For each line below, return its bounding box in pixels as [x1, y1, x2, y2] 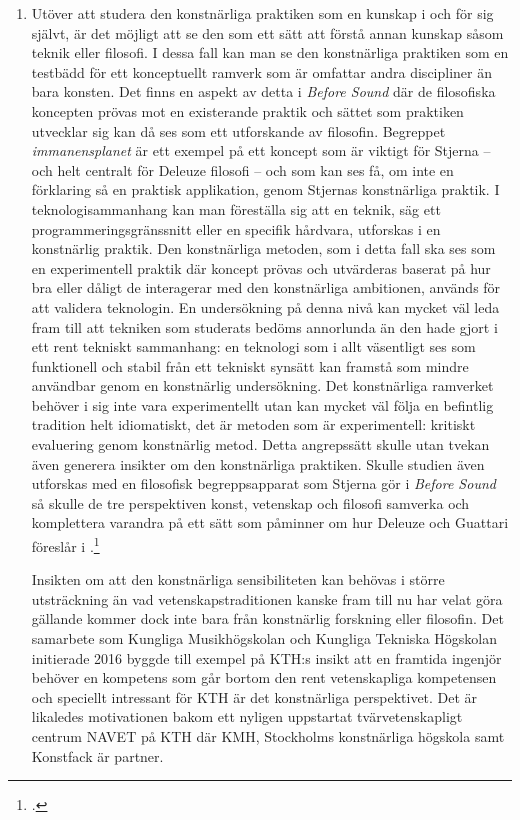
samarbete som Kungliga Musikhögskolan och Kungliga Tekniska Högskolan [31, 628, 498, 649]
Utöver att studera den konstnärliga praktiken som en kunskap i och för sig [31, 3, 494, 23]
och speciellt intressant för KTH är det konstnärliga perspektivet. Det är [31, 686, 478, 707]
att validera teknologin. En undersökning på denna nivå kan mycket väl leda [31, 296, 500, 317]
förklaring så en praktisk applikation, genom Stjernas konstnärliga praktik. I [31, 179, 500, 200]
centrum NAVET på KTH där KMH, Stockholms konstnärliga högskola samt [31, 726, 505, 747]
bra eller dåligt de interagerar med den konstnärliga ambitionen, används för [31, 277, 501, 298]
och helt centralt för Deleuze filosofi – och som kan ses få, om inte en [31, 159, 454, 180]
